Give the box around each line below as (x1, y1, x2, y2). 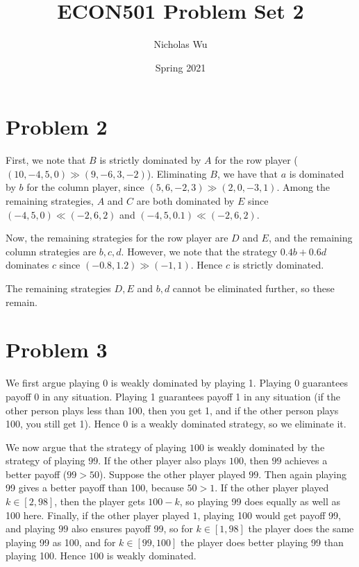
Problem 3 (6, 335, 108, 364)
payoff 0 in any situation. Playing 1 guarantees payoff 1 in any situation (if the (6, 389, 340, 403)
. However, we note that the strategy (121, 244, 278, 258)
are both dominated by (136, 194, 235, 208)
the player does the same (248, 521, 354, 536)
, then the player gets (54, 494, 145, 509)
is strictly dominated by (99, 153, 201, 167)
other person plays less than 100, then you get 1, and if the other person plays (6, 403, 339, 417)
